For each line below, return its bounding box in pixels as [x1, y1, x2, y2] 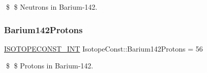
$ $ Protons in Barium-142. [6, 60, 94, 71]
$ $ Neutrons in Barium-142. [6, 2, 98, 12]
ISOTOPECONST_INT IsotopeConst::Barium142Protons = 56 [4, 43, 203, 54]
